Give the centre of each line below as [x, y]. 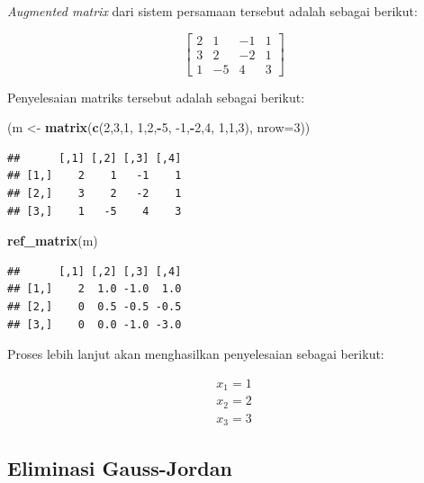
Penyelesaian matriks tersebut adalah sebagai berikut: [156, 97]
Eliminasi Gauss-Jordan [120, 467]
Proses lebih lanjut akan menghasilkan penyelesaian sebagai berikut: [196, 354]
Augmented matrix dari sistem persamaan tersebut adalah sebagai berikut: [212, 11]
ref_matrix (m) [53, 241]
